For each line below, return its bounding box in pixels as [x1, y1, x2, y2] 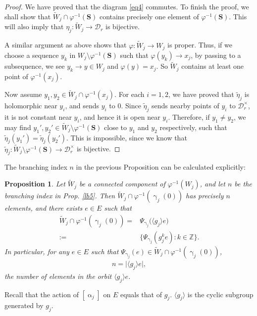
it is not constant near [4, 111, 72, 122]
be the [234, 179, 252, 189]
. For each [114, 89, 145, 99]
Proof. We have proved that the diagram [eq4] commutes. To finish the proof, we [4, 1, 249, 11]
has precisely [186, 190, 224, 201]
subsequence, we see [4, 61, 65, 71]
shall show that [4, 11, 51, 21]
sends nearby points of [152, 100, 219, 110]
